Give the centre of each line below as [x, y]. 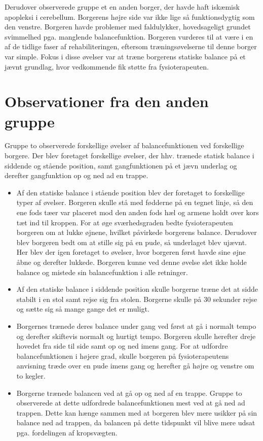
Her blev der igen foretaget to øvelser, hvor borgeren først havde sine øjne [131, 252]
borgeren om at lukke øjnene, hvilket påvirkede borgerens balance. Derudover [137, 232]
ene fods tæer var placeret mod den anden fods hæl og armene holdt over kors [138, 212]
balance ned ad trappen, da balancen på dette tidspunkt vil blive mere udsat [136, 422]
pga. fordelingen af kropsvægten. [67, 432]
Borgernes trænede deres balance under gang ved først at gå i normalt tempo [136, 326]
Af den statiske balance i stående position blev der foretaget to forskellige [130, 192]
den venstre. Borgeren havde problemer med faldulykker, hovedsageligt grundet [128, 27]
